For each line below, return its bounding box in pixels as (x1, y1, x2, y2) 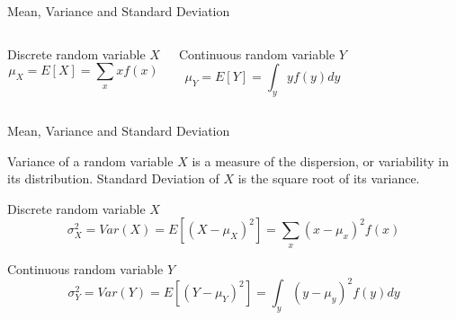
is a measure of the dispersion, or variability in (192, 151, 449, 170)
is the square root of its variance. (237, 169, 420, 188)
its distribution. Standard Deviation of (7, 169, 219, 188)
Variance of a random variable (7, 151, 174, 170)
